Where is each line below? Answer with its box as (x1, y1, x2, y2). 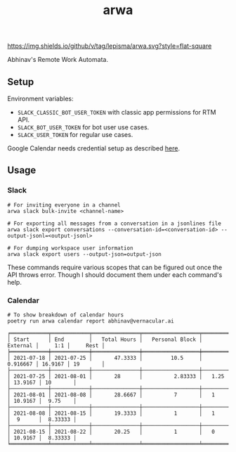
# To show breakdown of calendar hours (7, 311, 124, 318)
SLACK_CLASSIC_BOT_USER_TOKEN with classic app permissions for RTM (17, 108, 216, 116)
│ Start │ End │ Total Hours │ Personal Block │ (7, 336, 202, 343)
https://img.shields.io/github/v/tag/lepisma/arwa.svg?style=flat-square (7, 41, 212, 51)
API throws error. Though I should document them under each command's (7, 270, 223, 279)
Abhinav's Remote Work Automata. (7, 56, 109, 64)
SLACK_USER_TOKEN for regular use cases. (17, 131, 133, 138)
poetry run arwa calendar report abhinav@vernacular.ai (7, 317, 174, 325)
